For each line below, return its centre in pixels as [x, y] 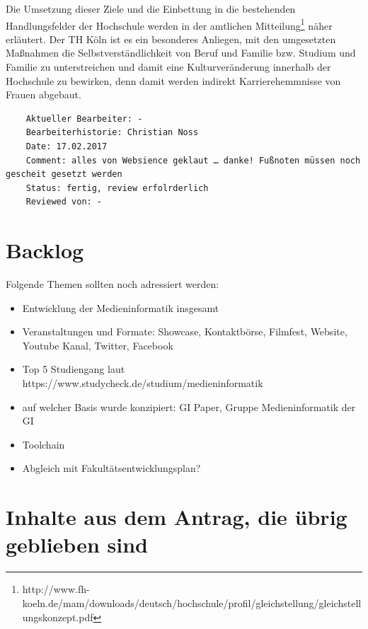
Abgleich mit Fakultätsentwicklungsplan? [111, 468]
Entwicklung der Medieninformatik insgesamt [121, 307]
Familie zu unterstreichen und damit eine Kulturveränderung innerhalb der [168, 67]
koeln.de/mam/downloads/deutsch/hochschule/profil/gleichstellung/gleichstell [192, 602]
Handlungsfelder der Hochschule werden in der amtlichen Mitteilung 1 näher [169, 24]
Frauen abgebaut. [44, 94]
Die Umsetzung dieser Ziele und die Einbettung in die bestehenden [151, 8]
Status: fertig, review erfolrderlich [117, 188]
